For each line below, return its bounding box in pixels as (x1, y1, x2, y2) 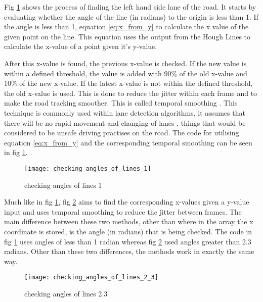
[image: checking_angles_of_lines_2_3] (24, 274, 158, 281)
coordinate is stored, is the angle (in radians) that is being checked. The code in (4, 226, 252, 236)
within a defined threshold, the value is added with (4, 68, 162, 78)
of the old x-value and (179, 68, 247, 78)
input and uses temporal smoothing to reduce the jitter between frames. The (4, 206, 242, 217)
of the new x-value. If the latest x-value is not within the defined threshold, (19, 78, 253, 88)
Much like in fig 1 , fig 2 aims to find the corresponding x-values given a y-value (4, 196, 249, 207)
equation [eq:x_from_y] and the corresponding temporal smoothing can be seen (4, 137, 252, 147)
